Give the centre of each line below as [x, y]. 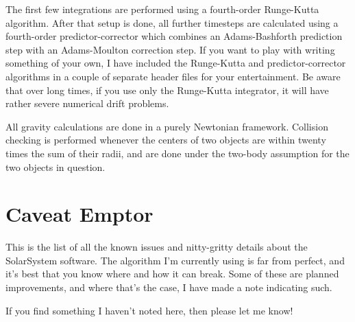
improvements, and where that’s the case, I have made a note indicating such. [169, 287]
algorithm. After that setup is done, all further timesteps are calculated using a [172, 22]
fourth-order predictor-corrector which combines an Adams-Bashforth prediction [174, 36]
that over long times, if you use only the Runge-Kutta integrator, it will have [167, 90]
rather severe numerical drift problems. [87, 103]
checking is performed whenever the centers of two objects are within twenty [166, 140]
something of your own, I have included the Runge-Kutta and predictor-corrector [176, 63]
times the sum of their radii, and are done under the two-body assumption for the [177, 153]
